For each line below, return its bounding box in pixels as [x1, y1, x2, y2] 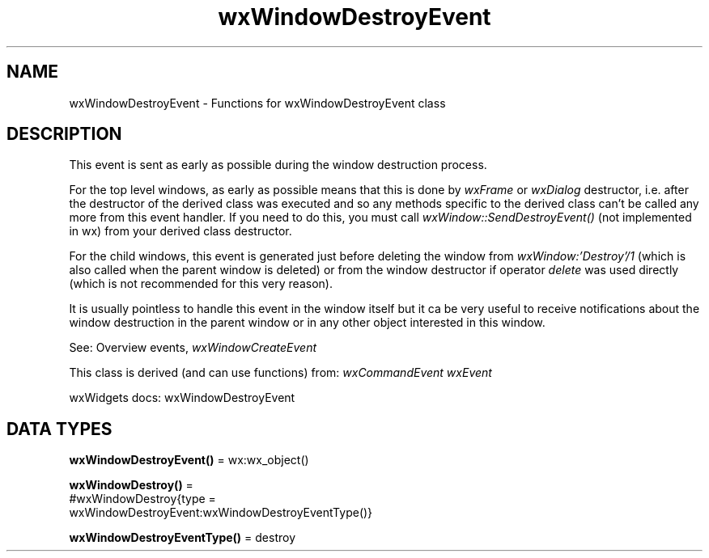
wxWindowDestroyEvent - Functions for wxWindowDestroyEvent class [69, 95, 446, 110]
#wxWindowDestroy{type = [69, 492, 216, 506]
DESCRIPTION [6, 124, 122, 145]
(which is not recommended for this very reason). [69, 277, 333, 291]
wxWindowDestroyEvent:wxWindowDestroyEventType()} [69, 505, 373, 520]
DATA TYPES [6, 418, 113, 439]
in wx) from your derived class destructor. [69, 224, 292, 239]
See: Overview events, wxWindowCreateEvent [69, 340, 317, 355]
